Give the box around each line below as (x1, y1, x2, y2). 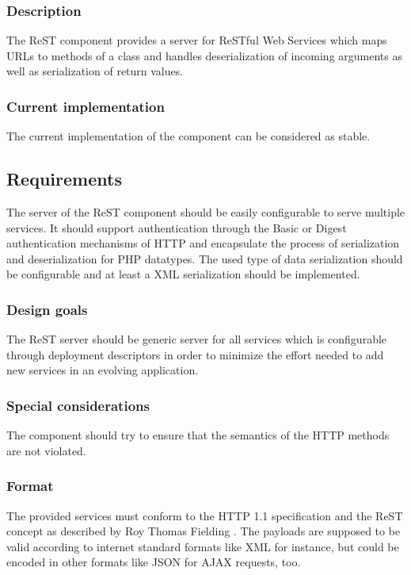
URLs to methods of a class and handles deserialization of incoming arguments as (6, 47, 402, 63)
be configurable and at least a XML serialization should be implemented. (6, 266, 360, 282)
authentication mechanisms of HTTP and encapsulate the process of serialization (6, 235, 400, 251)
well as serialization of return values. (6, 63, 184, 79)
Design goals (6, 299, 88, 319)
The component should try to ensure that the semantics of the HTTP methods (6, 427, 390, 443)
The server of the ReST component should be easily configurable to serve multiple (6, 204, 405, 220)
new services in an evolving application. (6, 362, 199, 378)
